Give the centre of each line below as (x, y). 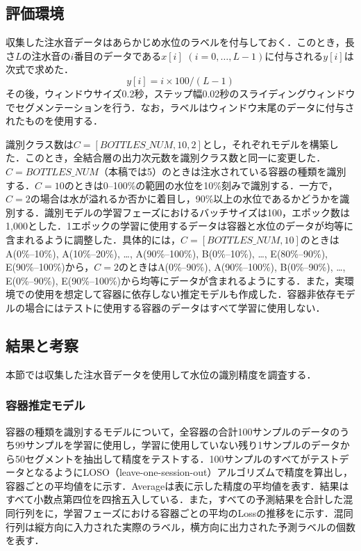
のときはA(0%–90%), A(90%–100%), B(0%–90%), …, (232, 267)
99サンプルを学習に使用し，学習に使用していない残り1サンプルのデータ (177, 445)
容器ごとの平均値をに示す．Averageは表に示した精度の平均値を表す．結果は (177, 485)
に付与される (294, 55)
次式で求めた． (40, 69)
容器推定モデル (45, 405)
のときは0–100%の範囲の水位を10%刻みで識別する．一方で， (201, 185)
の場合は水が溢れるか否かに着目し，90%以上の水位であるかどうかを (185, 199)
